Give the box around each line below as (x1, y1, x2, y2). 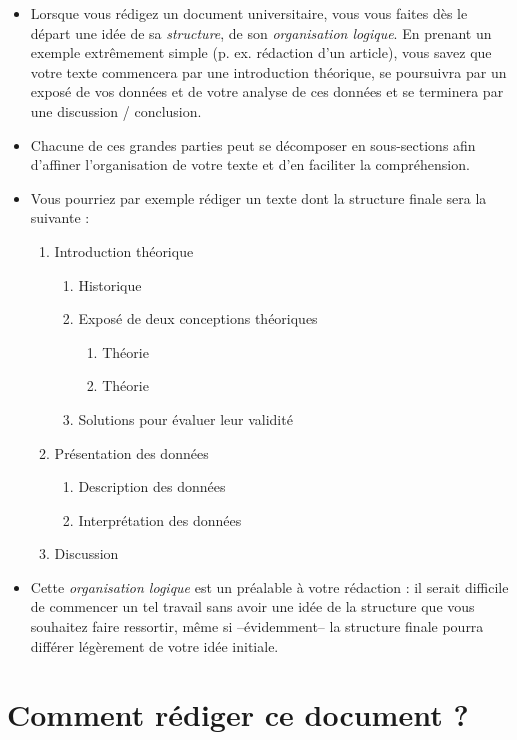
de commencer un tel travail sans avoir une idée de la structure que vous (30, 596, 475, 617)
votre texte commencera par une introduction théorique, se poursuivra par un (30, 61, 507, 82)
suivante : (30, 207, 90, 228)
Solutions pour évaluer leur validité (78, 408, 293, 429)
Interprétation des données (78, 509, 242, 530)
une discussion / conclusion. (30, 100, 202, 121)
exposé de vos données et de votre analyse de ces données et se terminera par (30, 81, 504, 102)
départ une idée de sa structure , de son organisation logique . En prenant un (30, 22, 492, 43)
